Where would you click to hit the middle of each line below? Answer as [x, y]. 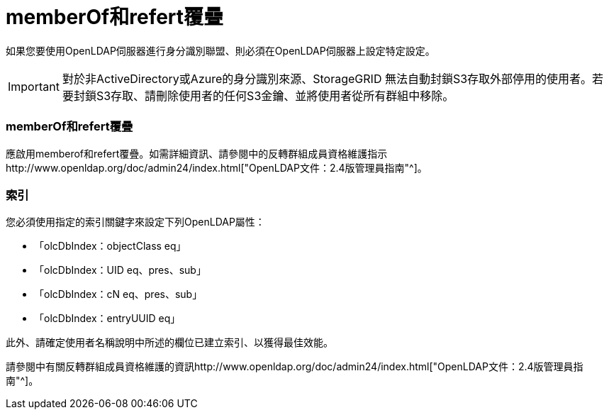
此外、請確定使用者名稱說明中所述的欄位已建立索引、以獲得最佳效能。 [169, 343]
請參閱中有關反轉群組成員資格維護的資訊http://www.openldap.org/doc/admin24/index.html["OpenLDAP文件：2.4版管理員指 [295, 367]
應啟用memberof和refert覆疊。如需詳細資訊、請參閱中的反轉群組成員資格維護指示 [197, 153]
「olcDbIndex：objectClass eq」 [110, 246]
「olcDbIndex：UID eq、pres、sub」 [120, 270]
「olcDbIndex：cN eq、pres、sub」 [118, 294]
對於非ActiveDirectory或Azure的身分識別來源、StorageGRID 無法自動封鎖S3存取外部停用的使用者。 [327, 78]
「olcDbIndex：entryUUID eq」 [107, 319]
